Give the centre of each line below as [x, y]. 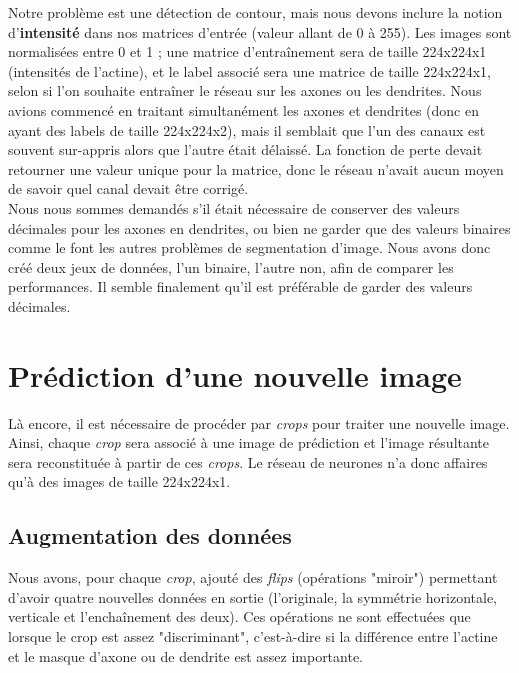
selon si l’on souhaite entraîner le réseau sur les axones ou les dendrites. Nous [245, 90]
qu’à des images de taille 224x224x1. [119, 481]
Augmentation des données [150, 535]
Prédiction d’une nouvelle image [235, 374]
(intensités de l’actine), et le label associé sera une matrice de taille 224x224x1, [250, 70]
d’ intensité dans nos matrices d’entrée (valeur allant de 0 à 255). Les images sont [260, 31]
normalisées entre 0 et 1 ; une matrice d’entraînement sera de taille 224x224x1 [247, 51]
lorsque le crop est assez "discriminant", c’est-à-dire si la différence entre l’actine [253, 635]
